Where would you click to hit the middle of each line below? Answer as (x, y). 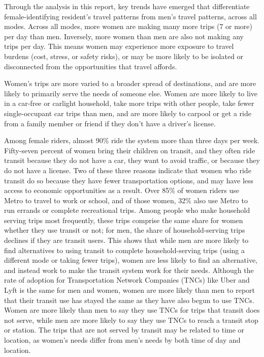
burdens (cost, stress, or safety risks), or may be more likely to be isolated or (124, 56)
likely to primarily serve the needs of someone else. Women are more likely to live (131, 93)
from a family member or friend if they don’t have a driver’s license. (110, 123)
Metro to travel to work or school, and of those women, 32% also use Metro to (126, 200)
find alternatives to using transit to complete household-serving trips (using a (124, 250)
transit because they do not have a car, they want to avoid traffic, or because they (132, 160)
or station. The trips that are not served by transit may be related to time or (124, 330)
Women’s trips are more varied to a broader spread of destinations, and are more (130, 83)
